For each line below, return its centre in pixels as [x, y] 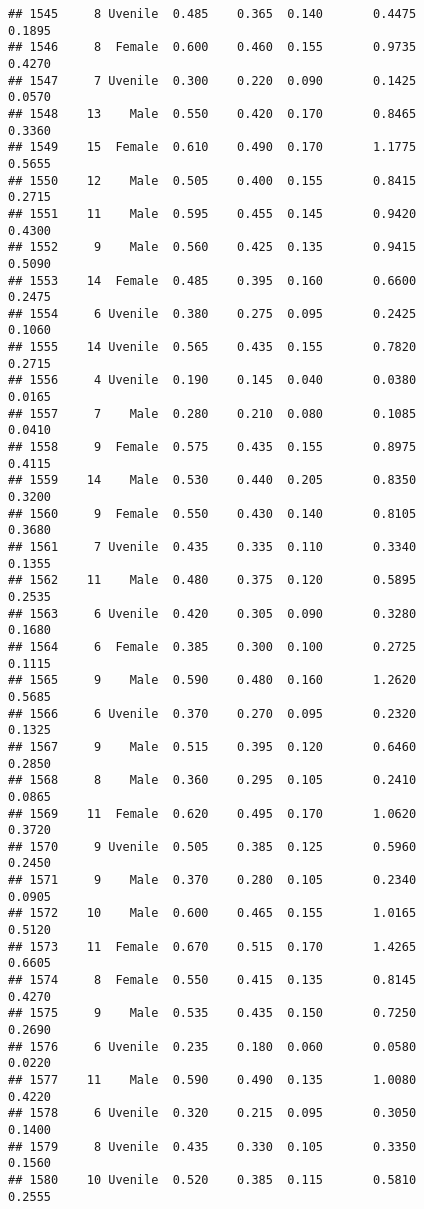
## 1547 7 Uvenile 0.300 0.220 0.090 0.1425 [212, 80]
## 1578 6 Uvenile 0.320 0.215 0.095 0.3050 [212, 1113]
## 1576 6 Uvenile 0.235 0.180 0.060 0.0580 [212, 1046]
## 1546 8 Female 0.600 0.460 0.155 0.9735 [212, 47]
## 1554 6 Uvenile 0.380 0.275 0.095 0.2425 [212, 313]
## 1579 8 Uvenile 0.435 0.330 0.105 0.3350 [212, 1146]
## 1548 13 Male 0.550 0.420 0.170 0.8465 [212, 113]
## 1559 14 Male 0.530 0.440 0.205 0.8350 [212, 480]
